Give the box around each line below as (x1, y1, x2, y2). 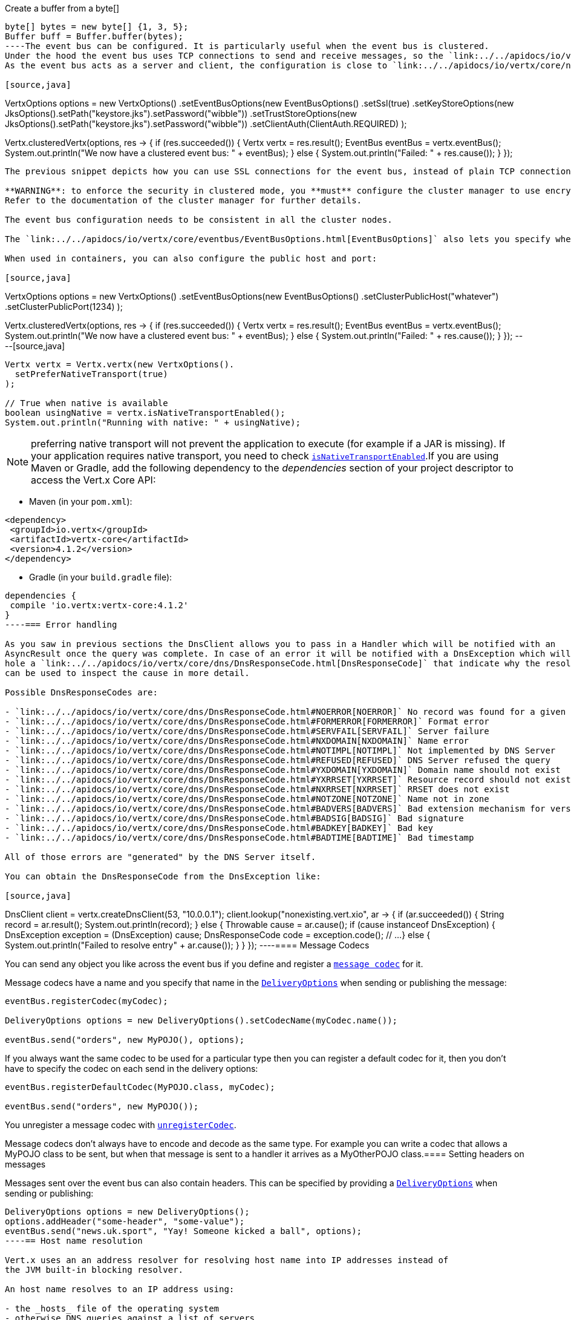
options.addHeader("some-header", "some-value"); (5, 1217, 245, 1226)
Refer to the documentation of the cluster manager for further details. (5, 195, 362, 205)
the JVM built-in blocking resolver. (5, 1265, 184, 1275)
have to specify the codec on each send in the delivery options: (5, 1063, 258, 1074)
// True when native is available (5, 398, 168, 408)
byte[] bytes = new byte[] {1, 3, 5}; (5, 22, 189, 31)
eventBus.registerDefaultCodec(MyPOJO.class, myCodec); (5, 1082, 275, 1092)
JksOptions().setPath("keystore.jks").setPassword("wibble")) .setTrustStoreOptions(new (5, 108, 357, 119)
